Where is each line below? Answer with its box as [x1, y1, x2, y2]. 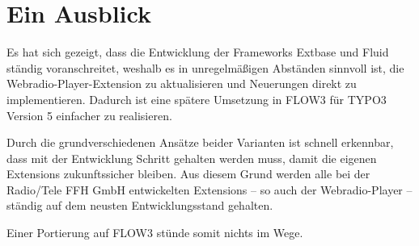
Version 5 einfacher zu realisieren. [6, 106, 172, 123]
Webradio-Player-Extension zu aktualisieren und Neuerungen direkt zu [6, 75, 357, 92]
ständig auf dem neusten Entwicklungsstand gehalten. [6, 197, 273, 214]
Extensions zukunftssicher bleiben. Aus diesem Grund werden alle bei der [6, 165, 370, 182]
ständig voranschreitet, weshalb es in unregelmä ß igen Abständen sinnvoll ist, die [6, 59, 404, 76]
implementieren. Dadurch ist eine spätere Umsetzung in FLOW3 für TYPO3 [6, 90, 387, 107]
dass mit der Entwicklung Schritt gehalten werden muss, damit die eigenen [6, 149, 377, 166]
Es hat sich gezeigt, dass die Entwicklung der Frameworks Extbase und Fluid [6, 44, 389, 60]
